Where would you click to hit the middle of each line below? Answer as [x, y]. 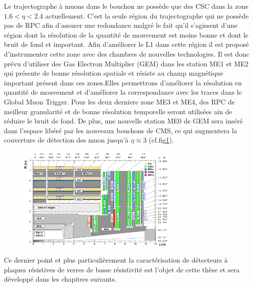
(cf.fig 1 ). [161, 140]
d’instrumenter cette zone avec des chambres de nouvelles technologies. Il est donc [127, 53]
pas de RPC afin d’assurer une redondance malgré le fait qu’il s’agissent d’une [121, 25]
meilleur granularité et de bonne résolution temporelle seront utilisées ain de [118, 111]
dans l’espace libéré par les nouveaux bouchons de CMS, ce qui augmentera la [121, 130]
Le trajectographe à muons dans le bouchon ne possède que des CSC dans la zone [126, 6]
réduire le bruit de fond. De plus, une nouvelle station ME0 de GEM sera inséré [123, 121]
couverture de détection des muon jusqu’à [66, 140]
